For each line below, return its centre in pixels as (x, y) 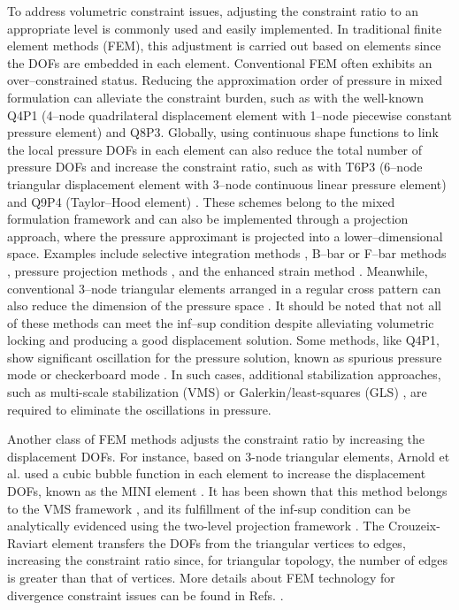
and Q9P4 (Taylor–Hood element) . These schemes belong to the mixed (201, 201)
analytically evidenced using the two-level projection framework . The (196, 526)
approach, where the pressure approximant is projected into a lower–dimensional (225, 236)
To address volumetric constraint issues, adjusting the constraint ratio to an (213, 11)
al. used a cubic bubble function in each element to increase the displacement (217, 473)
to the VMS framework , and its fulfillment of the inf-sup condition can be (209, 508)
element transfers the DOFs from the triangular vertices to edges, (229, 542)
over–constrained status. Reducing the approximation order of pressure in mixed (225, 80)
